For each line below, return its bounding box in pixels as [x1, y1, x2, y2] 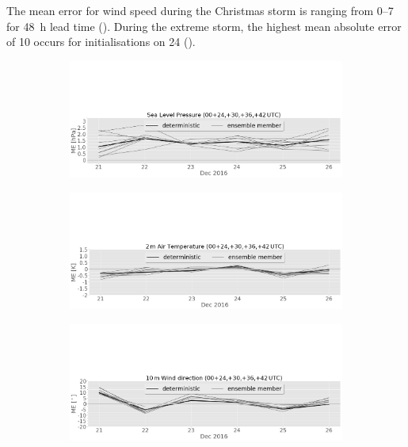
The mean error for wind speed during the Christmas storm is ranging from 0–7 [6, 2, 394, 18]
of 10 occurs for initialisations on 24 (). [6, 33, 196, 50]
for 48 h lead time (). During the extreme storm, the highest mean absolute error [6, 17, 402, 34]
